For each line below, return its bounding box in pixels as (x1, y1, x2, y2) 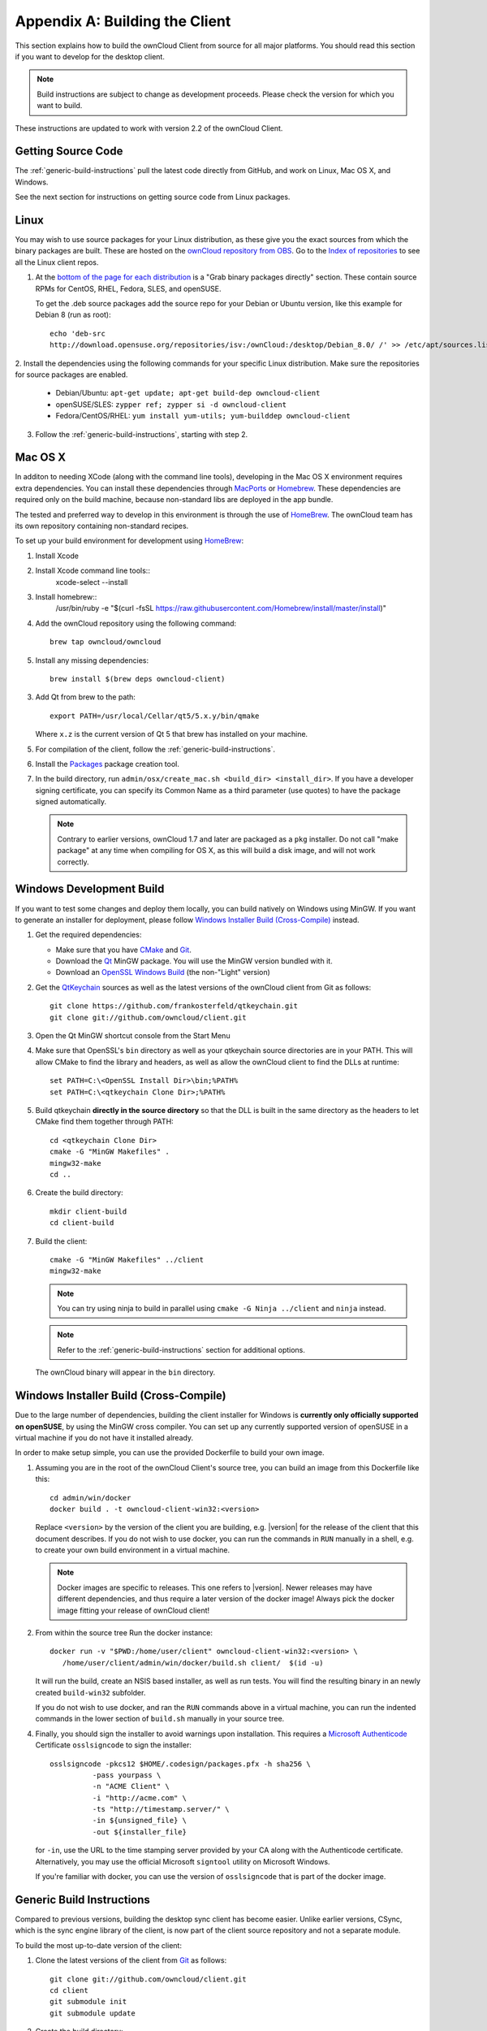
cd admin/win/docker (50, 1493, 131, 1502)
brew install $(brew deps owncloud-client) (50, 674, 226, 683)
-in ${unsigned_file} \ (92, 1816, 187, 1825)
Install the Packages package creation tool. (35, 759, 180, 769)
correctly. (57, 857, 89, 867)
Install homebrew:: (35, 591, 97, 601)
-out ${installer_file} (92, 1827, 187, 1836)
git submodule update (50, 2008, 136, 2018)
